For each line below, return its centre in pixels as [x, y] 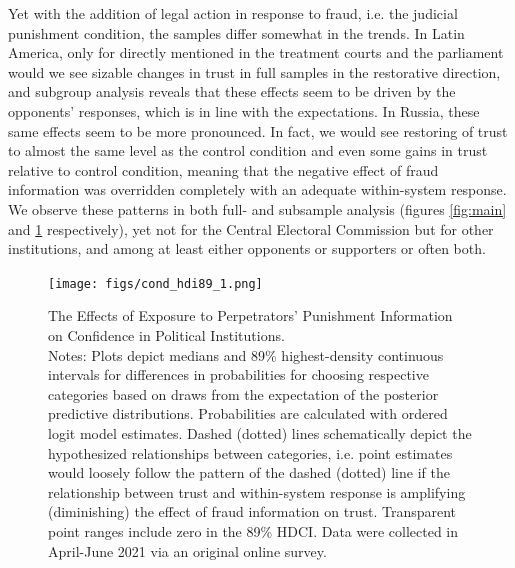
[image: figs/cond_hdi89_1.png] [155, 283]
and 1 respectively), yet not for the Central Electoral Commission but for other [251, 228]
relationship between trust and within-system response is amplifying [257, 491]
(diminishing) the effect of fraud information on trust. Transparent [252, 511]
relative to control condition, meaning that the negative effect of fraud [223, 169]
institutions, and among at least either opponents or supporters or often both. [247, 248]
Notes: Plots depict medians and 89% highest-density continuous [246, 354]
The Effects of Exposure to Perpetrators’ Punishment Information [250, 315]
